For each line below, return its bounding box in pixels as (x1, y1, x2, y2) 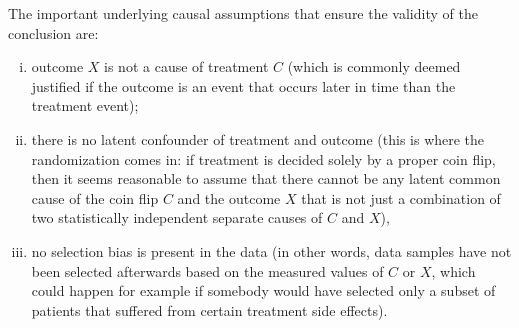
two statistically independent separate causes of (31, 207, 323, 228)
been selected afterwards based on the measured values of (31, 260, 384, 281)
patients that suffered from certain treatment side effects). (31, 299, 388, 320)
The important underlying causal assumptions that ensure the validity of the (8, 3, 478, 23)
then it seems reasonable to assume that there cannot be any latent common (31, 168, 501, 189)
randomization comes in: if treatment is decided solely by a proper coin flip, (31, 148, 496, 169)
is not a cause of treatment (104, 56, 269, 77)
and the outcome (177, 187, 281, 208)
